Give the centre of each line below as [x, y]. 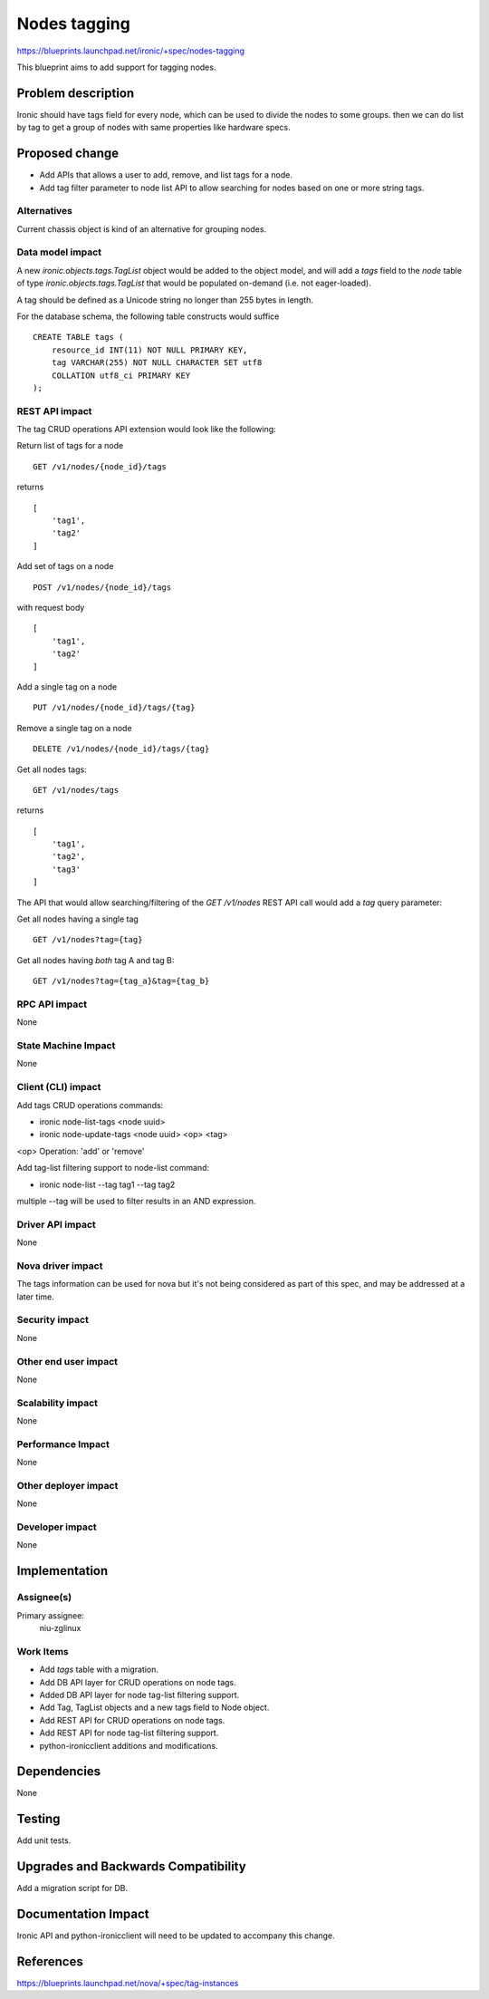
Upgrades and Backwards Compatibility [131, 1867]
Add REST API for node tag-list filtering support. [129, 1733]
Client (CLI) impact [59, 1087]
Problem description [76, 93]
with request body [51, 607]
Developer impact [57, 1527]
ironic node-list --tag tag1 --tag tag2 [107, 1184]
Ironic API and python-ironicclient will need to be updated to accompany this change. [176, 1936]
